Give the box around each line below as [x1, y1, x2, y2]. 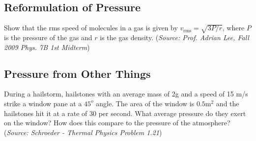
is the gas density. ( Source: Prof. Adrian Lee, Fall [100, 32, 249, 42]
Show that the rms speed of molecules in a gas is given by [4, 23, 178, 33]
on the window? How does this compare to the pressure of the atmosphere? [4, 117, 230, 128]
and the [216, 98, 239, 108]
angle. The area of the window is [96, 98, 195, 108]
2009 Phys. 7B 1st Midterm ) [4, 42, 90, 52]
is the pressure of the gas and [4, 32, 92, 42]
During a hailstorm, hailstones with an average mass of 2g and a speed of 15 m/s [4, 89, 248, 99]
